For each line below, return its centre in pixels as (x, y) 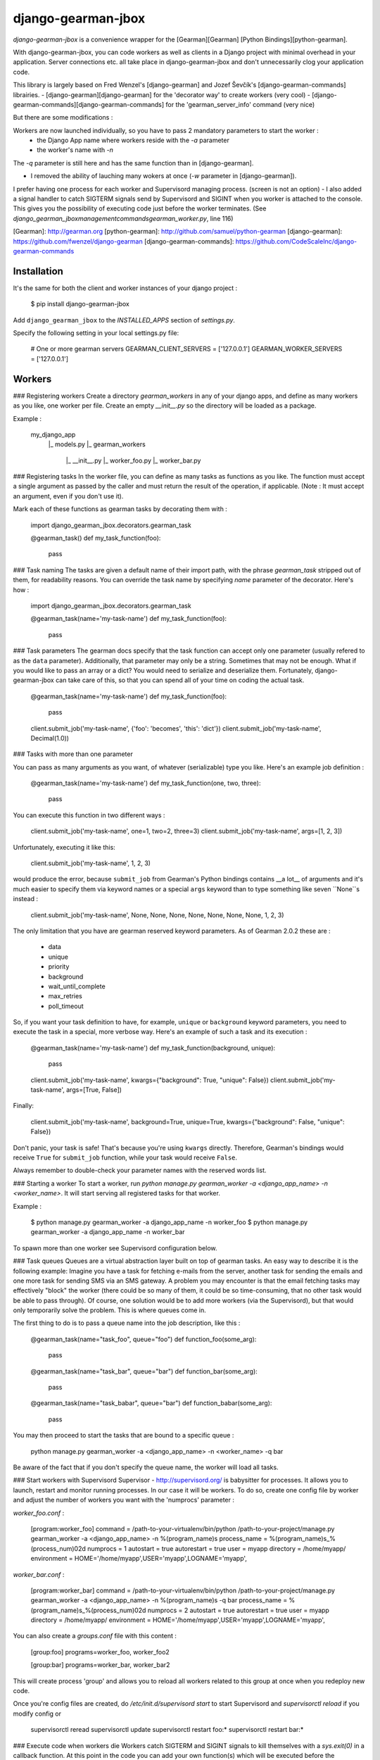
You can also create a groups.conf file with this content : (95, 1636)
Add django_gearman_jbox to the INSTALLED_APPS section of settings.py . (124, 320)
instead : (26, 899)
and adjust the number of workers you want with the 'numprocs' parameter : (124, 1500)
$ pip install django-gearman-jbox (80, 304)
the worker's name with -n (75, 150)
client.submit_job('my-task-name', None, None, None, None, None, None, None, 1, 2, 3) (157, 914)
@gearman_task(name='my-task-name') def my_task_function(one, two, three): (146, 783)
